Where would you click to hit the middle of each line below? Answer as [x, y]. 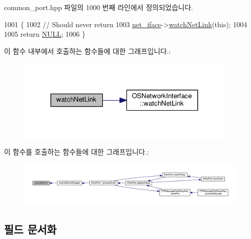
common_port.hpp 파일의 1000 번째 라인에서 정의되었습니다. [99, 7]
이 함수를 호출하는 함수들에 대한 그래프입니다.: [77, 152]
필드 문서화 [30, 229]
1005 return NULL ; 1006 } [45, 34]
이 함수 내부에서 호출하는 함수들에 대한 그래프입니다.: [87, 51]
